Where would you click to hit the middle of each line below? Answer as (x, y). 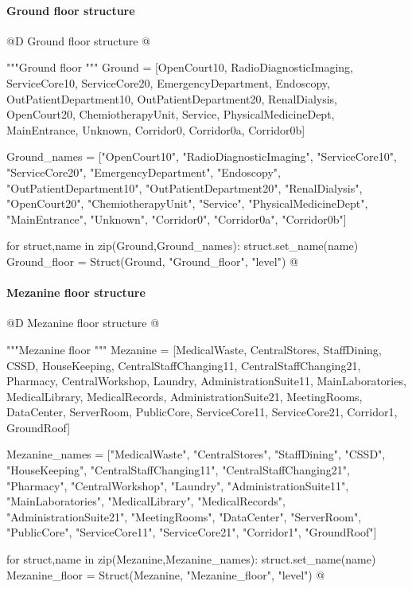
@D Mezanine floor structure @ (83, 323)
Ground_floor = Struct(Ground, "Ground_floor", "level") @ (152, 261)
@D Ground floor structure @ (79, 40)
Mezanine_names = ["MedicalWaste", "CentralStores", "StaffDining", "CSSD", (196, 454)
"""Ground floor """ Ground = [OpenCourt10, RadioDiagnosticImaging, (180, 67)
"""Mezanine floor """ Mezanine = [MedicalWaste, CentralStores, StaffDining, (194, 349)
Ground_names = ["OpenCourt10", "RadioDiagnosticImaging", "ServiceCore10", (202, 156)
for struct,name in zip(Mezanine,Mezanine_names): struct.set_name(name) (191, 559)
